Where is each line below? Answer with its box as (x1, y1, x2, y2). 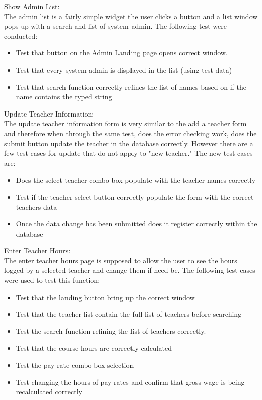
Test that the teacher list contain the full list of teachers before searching (16, 309, 242, 319)
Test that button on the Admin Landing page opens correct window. (16, 47, 228, 58)
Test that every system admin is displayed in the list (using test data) (16, 64, 232, 75)
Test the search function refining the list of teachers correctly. (16, 325, 206, 336)
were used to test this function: (4, 275, 100, 285)
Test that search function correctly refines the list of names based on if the (16, 81, 246, 92)
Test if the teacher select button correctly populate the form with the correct (16, 191, 254, 202)
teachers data (16, 201, 57, 212)
